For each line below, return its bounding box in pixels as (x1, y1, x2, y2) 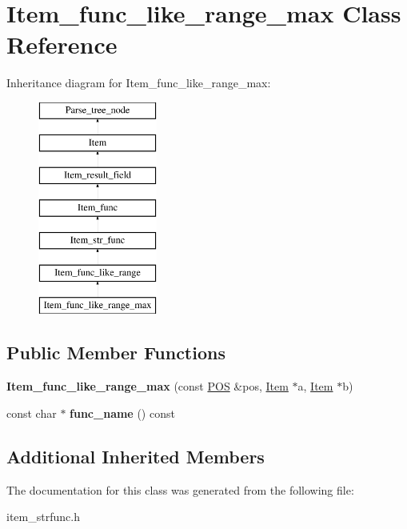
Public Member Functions (6, 340, 225, 365)
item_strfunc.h (6, 508, 80, 525)
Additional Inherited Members (6, 443, 265, 468)
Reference (6, 28, 118, 61)
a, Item (297, 378, 333, 395)
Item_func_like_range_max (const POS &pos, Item (6, 378, 289, 395)
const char (6, 404, 57, 421)
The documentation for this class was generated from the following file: (6, 481, 354, 498)
